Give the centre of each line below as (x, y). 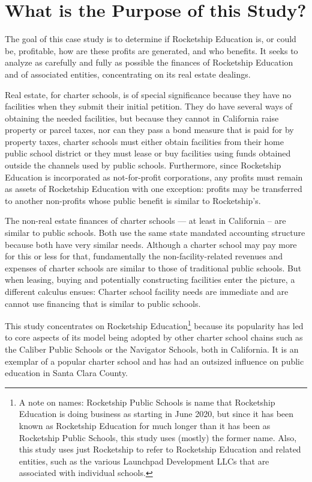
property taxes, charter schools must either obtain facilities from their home (144, 141)
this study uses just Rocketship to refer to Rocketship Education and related (160, 449)
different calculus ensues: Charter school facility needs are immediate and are (147, 291)
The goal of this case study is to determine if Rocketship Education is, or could (151, 39)
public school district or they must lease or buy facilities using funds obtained (148, 153)
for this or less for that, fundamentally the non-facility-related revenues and (144, 256)
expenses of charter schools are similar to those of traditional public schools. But (153, 267)
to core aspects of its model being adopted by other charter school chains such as (154, 337)
